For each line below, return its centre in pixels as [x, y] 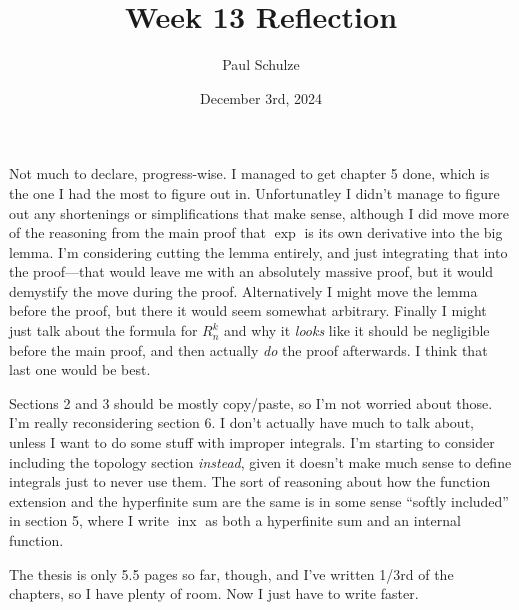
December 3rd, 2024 [261, 97]
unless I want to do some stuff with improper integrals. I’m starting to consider [252, 442]
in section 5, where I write [89, 520]
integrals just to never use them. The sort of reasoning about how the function [250, 481]
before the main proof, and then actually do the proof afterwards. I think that [248, 349]
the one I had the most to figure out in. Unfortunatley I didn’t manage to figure [254, 192]
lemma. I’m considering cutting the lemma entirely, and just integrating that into [258, 251]
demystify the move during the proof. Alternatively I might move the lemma [243, 290]
